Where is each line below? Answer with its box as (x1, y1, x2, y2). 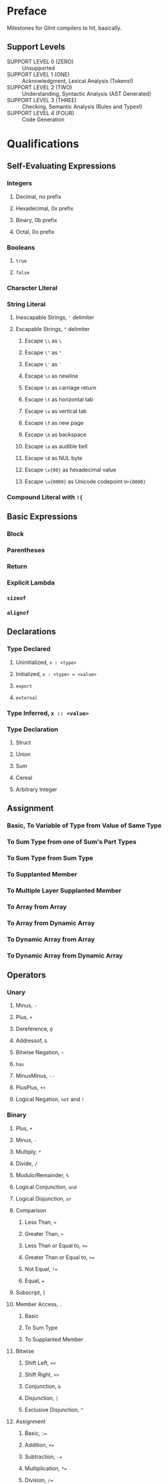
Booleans (7, 243, 36, 252)
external (15, 695, 38, 701)
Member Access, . (15, 1300, 63, 1308)
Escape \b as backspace (24, 431, 86, 438)
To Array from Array (7, 902, 67, 911)
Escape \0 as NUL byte (24, 455, 83, 462)
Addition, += (24, 1441, 54, 1448)
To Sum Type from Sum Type (7, 854, 94, 862)
